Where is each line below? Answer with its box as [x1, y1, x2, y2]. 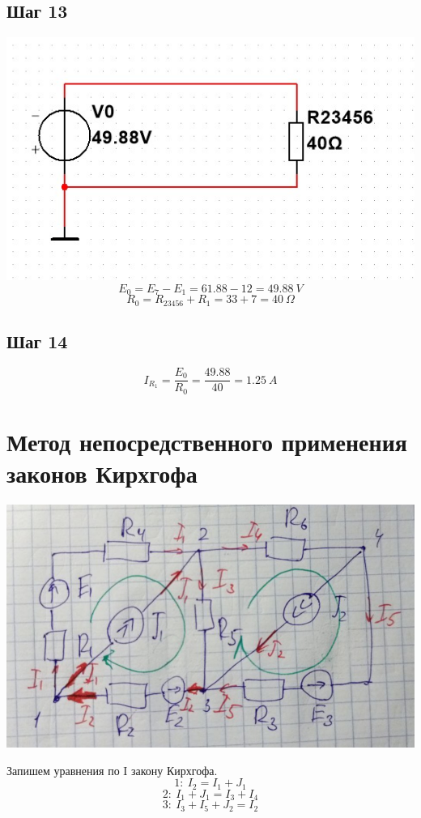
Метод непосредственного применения [6, 424, 407, 458]
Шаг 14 [6, 329, 68, 354]
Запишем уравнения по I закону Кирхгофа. [6, 761, 218, 778]
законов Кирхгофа [6, 456, 198, 489]
